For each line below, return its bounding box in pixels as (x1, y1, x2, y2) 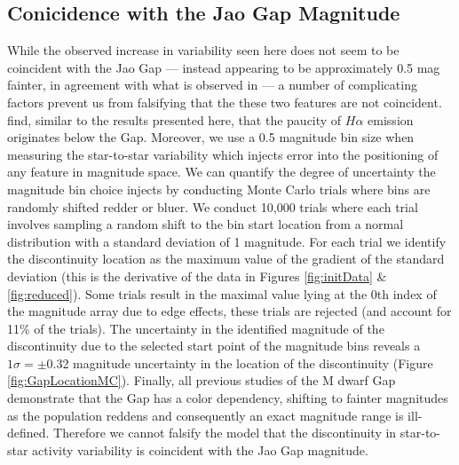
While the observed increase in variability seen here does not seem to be (7, 41, 400, 59)
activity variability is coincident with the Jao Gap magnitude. (32, 440, 368, 459)
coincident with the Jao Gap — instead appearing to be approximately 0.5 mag (7, 58, 440, 76)
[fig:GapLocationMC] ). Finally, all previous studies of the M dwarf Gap (7, 371, 396, 390)
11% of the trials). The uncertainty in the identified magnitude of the (7, 319, 384, 337)
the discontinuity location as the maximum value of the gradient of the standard (7, 249, 445, 268)
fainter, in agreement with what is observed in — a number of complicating (7, 75, 417, 94)
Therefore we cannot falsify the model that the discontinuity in (53, 423, 397, 442)
